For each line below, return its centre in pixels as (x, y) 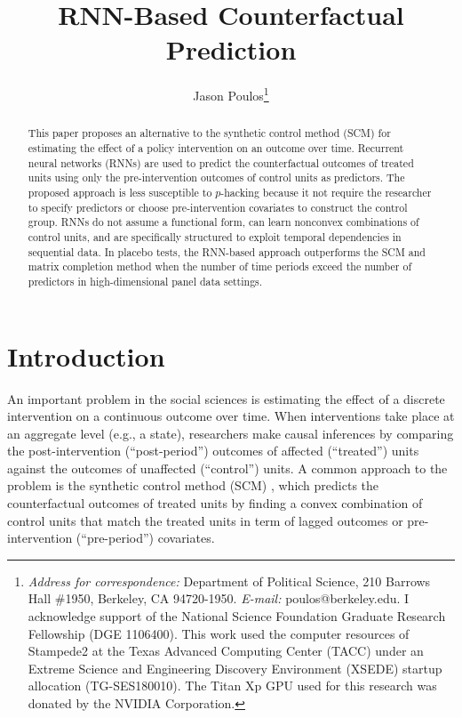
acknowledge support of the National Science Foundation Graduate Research (237, 616)
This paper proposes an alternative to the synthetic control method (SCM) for (209, 133)
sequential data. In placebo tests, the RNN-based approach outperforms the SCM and (227, 251)
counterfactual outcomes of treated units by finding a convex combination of (215, 503)
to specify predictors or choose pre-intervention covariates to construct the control (218, 207)
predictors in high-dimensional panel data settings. (145, 281)
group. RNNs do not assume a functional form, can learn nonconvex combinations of (223, 222)
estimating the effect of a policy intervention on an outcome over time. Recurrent (216, 148)
